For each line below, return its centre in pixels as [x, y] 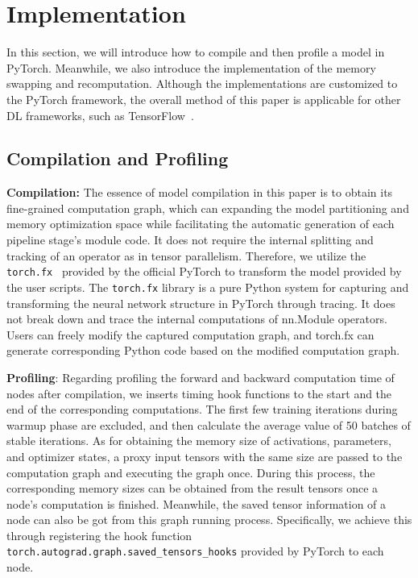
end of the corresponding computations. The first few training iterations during [202, 409]
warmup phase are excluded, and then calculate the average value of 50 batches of [209, 424]
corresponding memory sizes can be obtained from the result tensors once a [192, 488]
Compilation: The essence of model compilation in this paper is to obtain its [200, 192]
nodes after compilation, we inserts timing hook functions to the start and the [199, 393]
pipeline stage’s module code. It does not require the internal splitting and [190, 240]
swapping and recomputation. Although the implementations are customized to [202, 83]
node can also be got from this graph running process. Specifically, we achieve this [209, 520]
